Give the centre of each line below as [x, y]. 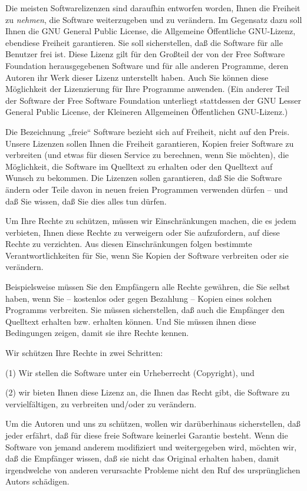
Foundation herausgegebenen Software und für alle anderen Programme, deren [147, 65]
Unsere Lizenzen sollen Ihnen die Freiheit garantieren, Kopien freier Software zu [150, 143]
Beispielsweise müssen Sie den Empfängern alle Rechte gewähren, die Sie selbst [148, 287]
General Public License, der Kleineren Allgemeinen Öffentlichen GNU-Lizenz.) [147, 112]
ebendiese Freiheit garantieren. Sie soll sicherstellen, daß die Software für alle [144, 42]
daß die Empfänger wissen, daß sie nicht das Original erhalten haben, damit [142, 458]
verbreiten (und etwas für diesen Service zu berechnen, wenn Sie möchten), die [147, 155]
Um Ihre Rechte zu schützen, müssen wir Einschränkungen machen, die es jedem [151, 221]
